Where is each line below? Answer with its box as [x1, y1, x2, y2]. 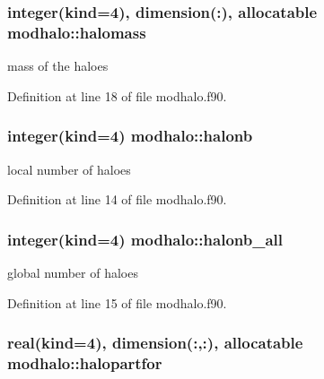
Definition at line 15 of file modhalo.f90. [7, 293, 227, 312]
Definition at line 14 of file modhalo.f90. [7, 190, 227, 209]
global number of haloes [7, 263, 138, 281]
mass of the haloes [7, 56, 109, 75]
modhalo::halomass [7, 21, 146, 43]
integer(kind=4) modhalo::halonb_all [7, 228, 283, 250]
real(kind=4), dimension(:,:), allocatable [7, 332, 303, 354]
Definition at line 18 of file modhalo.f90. [7, 86, 227, 105]
